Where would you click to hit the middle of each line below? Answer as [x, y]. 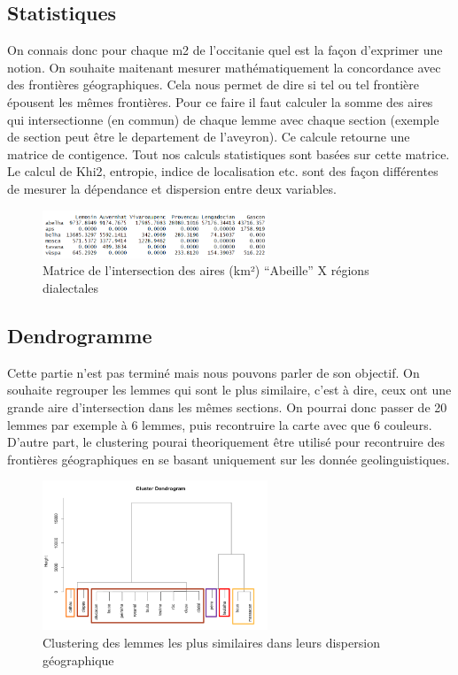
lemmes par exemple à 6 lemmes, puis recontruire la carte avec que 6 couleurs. [220, 424]
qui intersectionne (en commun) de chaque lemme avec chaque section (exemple [223, 119]
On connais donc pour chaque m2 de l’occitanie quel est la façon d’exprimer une [225, 50]
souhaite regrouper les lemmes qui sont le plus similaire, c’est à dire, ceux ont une [229, 390]
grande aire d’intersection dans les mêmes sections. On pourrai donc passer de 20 [227, 407]
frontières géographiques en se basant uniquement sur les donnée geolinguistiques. [229, 459]
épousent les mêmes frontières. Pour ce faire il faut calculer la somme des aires [220, 101]
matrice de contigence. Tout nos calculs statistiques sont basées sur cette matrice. [229, 153]
